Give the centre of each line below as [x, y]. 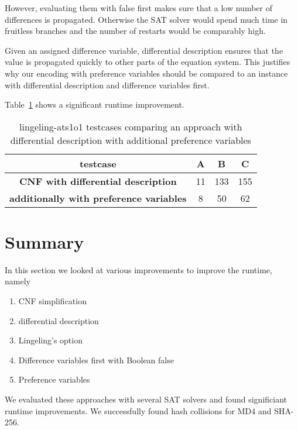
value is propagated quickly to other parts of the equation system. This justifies [148, 62]
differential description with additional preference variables [131, 140]
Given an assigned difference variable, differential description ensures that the [144, 50]
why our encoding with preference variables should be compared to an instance [146, 73]
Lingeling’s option [50, 340]
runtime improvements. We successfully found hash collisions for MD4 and [138, 410]
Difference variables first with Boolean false [96, 360]
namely [18, 281]
